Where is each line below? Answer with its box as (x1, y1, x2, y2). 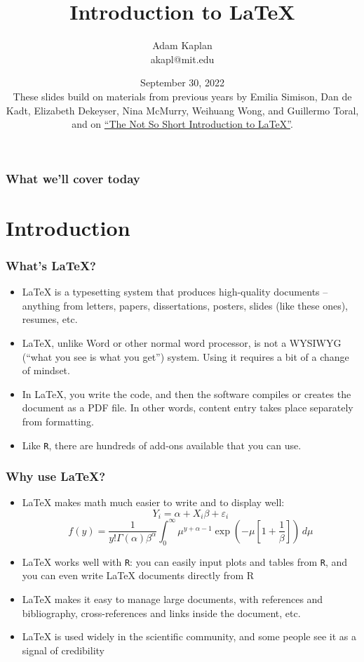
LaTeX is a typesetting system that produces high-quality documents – (22, 284, 328, 299)
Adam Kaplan (152, 38, 213, 53)
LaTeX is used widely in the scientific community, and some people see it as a (22, 629, 356, 644)
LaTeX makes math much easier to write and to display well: (22, 495, 285, 510)
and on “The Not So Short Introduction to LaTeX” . (72, 117, 293, 131)
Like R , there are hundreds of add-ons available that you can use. (22, 437, 302, 452)
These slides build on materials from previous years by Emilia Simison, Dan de (13, 88, 352, 103)
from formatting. (22, 413, 94, 428)
